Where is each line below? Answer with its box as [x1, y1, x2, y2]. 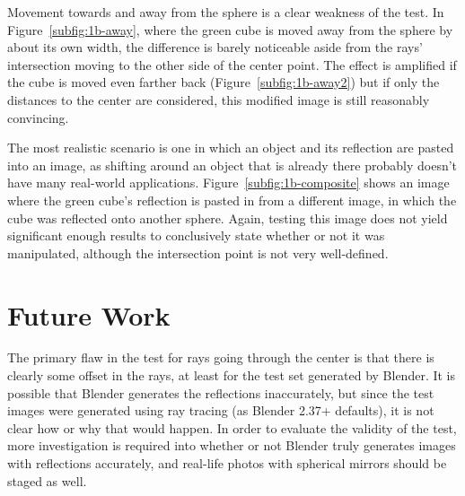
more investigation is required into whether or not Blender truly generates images [7, 436, 456, 455]
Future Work [7, 296, 171, 333]
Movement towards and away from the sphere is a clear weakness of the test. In [7, 3, 444, 21]
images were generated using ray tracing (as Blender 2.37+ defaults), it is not [7, 401, 434, 420]
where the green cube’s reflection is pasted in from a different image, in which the [7, 190, 457, 209]
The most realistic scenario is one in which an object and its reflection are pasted [7, 138, 454, 157]
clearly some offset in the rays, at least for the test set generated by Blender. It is [7, 366, 456, 385]
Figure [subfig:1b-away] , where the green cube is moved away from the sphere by [7, 20, 453, 39]
